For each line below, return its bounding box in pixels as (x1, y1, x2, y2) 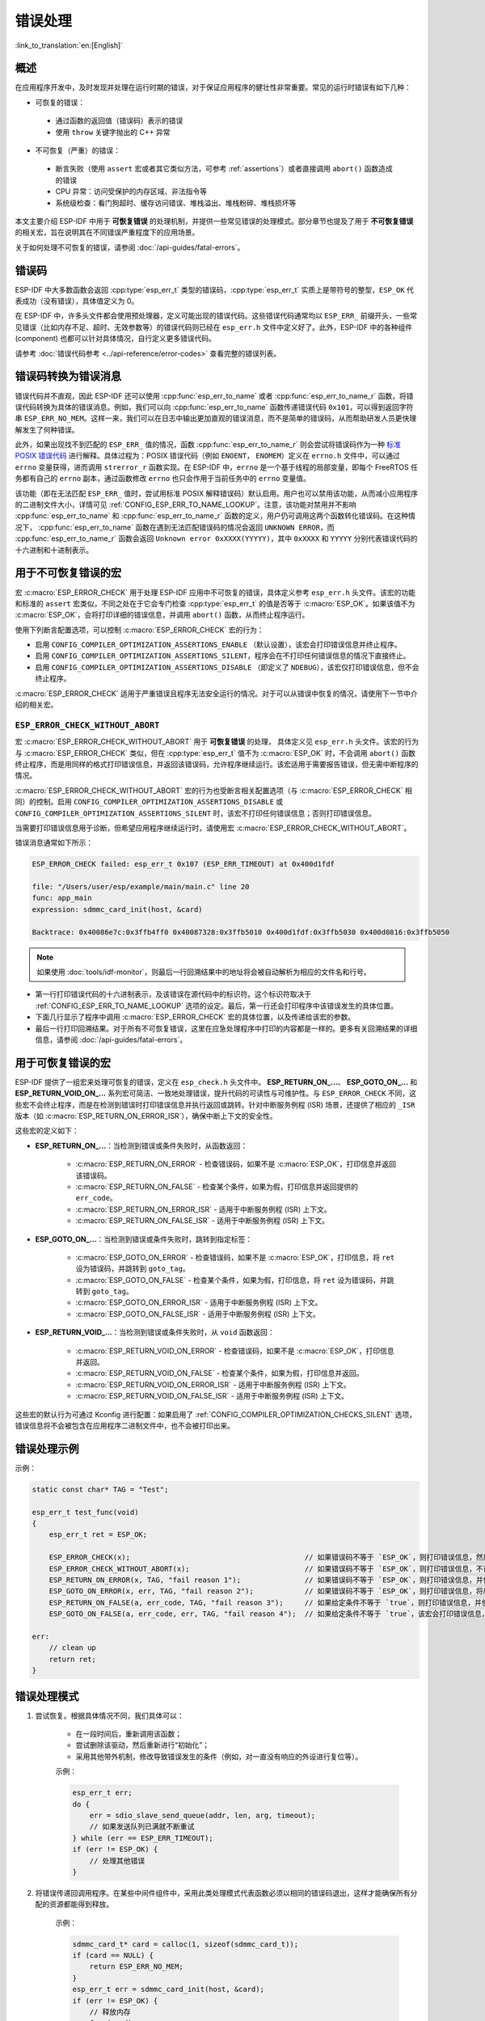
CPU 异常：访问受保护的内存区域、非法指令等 (55, 187, 208, 196)
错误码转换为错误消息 (15, 369, 121, 383)
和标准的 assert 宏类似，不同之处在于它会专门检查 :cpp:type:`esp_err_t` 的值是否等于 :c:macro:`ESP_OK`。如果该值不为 (15, 598, 415, 608)
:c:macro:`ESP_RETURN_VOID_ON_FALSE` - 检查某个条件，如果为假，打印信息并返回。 (75, 1369, 364, 1378)
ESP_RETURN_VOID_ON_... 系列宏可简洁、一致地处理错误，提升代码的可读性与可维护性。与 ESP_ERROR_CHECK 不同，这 (15, 1088, 416, 1099)
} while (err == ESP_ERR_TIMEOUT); (72, 1833, 213, 1842)
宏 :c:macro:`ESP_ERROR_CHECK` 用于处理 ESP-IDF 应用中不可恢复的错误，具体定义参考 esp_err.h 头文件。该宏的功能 (15, 587, 416, 597)
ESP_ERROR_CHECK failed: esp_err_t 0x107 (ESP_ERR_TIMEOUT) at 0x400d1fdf (32, 859, 335, 869)
